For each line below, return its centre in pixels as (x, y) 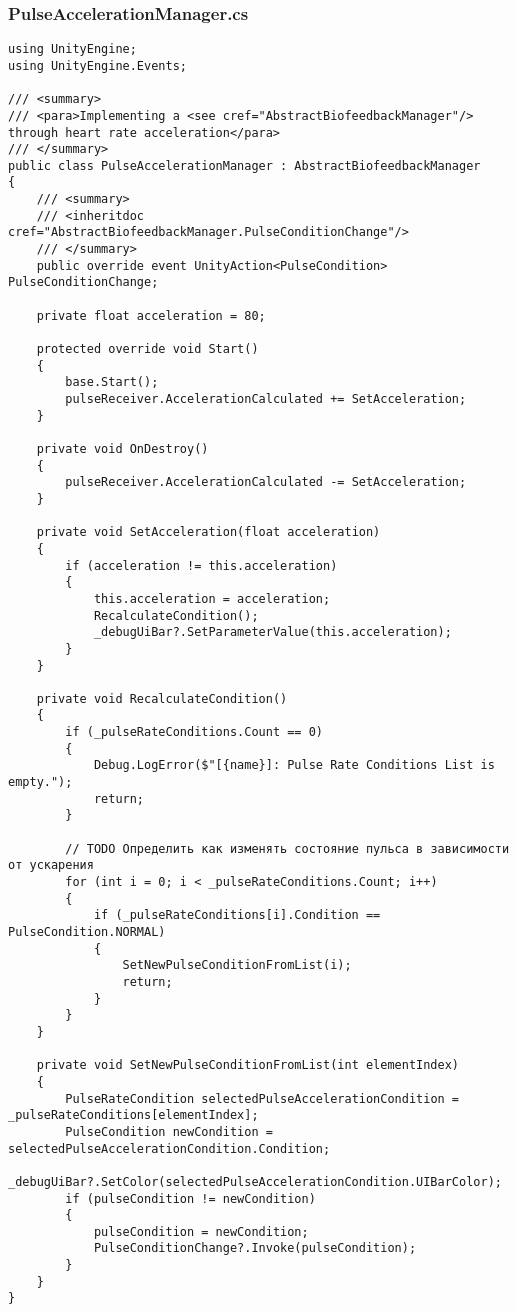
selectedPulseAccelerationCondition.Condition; (169, 1148)
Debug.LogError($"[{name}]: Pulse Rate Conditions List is (294, 765)
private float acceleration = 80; (151, 315)
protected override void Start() (147, 349)
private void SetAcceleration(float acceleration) (208, 532)
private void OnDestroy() (122, 448)
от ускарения (51, 865)
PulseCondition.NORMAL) (87, 932)
